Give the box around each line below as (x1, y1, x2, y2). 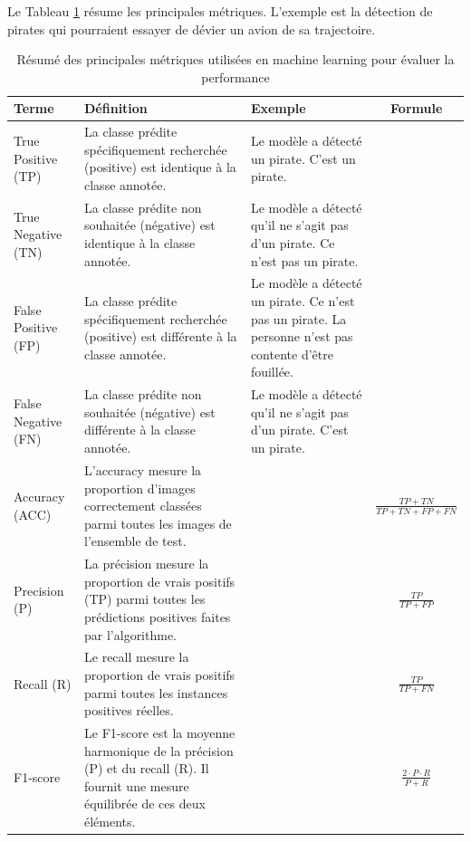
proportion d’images (84, 478, 196, 497)
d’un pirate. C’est (250, 420, 349, 439)
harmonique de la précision (84, 741, 234, 760)
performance (201, 67, 270, 86)
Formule (390, 99, 443, 118)
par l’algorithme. (84, 625, 178, 644)
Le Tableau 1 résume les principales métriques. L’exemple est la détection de (7, 2, 433, 20)
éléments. (84, 811, 136, 830)
